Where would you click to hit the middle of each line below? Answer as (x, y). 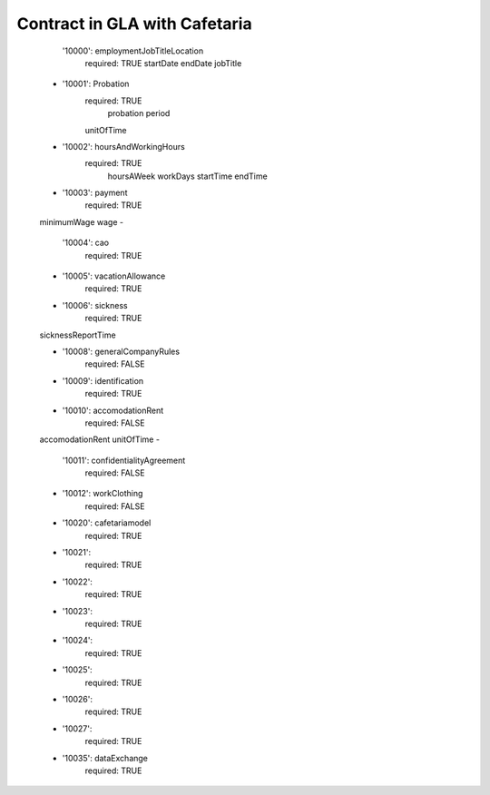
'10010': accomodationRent (113, 410)
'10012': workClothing (103, 494)
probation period (139, 113)
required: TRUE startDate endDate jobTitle (163, 63)
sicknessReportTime (78, 335)
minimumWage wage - (82, 221)
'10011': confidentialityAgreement (124, 460)
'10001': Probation (96, 84)
